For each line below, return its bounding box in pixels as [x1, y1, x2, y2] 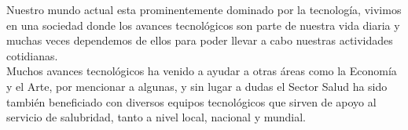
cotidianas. [6, 47, 58, 63]
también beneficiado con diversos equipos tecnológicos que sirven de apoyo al [6, 93, 377, 110]
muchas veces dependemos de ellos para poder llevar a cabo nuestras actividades [6, 32, 393, 49]
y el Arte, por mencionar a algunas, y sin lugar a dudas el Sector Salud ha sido [6, 78, 388, 94]
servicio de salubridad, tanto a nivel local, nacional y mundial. [6, 109, 306, 125]
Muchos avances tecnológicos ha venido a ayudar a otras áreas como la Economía [6, 63, 397, 79]
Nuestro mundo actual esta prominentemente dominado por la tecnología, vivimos [6, 2, 402, 17]
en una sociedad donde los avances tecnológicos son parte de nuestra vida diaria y [6, 16, 400, 33]
